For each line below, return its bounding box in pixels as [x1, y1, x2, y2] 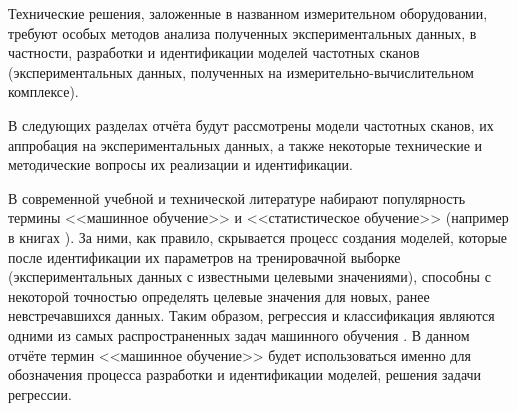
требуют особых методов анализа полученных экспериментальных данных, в [8, 22, 477, 43]
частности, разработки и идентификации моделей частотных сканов [8, 42, 420, 63]
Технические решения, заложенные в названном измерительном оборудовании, [8, 3, 488, 23]
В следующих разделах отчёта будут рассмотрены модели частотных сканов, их [8, 114, 494, 135]
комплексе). [8, 81, 79, 102]
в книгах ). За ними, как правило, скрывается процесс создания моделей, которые [8, 226, 508, 247]
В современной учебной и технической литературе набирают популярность [8, 187, 466, 208]
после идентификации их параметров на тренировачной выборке [8, 246, 401, 267]
